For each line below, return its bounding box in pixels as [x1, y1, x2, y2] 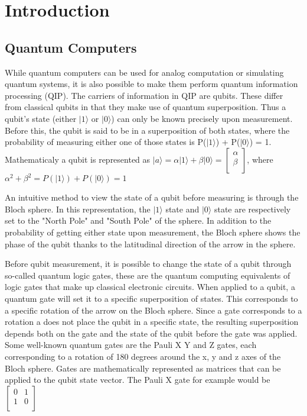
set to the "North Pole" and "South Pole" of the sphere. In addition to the [5, 214, 272, 227]
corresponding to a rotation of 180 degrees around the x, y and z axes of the [5, 350, 281, 362]
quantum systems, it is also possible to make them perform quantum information [5, 78, 298, 90]
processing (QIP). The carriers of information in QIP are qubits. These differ [5, 89, 283, 101]
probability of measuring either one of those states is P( [5, 136, 207, 148]
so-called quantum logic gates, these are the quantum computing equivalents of [5, 269, 290, 281]
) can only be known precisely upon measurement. [111, 112, 293, 124]
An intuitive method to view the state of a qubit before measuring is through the [5, 191, 299, 204]
